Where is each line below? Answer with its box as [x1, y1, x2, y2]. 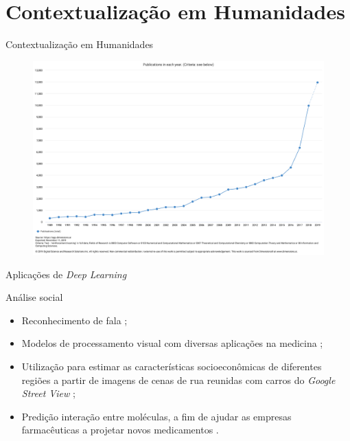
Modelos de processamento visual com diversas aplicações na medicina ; [21, 336, 323, 350]
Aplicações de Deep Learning [5, 267, 127, 281]
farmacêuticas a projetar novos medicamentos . [21, 422, 219, 437]
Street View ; [21, 386, 75, 400]
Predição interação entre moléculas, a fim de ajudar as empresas [21, 409, 292, 423]
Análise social [5, 290, 63, 304]
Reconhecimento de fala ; [21, 313, 128, 327]
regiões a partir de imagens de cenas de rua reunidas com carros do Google [21, 372, 336, 387]
